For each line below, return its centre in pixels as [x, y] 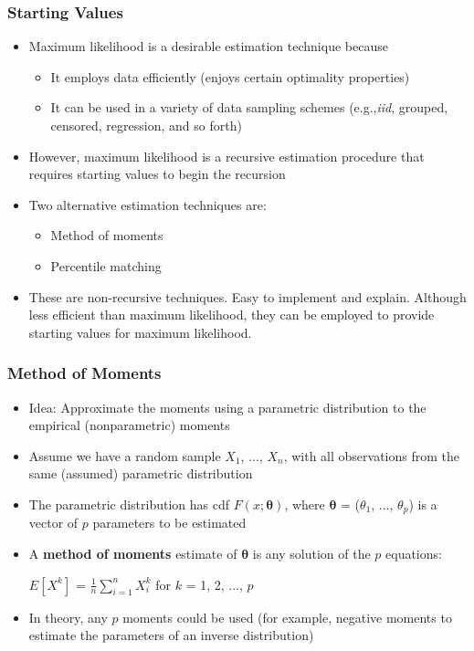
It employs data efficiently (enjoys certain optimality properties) [230, 76]
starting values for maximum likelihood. [140, 332]
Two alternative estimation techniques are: [147, 204]
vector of [53, 523]
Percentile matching [106, 265]
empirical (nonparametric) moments [129, 425]
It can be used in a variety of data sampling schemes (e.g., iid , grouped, [249, 107]
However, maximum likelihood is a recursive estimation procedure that [226, 156]
